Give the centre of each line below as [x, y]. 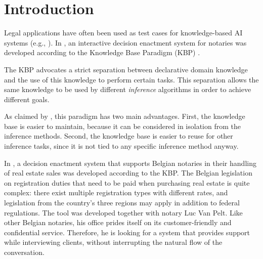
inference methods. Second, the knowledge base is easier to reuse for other [119, 136]
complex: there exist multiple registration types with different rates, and [116, 192]
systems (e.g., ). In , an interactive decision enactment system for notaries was [125, 42]
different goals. [27, 99]
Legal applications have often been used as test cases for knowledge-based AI [123, 33]
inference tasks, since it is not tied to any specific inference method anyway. [121, 146]
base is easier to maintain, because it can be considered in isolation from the [122, 126]
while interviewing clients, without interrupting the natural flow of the [113, 242]
